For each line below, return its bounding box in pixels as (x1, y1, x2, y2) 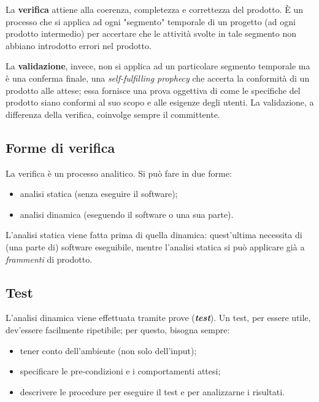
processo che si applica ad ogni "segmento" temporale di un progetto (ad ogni (6, 15, 296, 28)
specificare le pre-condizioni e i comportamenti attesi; (20, 365, 221, 377)
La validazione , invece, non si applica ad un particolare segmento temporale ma (6, 60, 310, 72)
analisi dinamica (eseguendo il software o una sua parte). (20, 207, 234, 220)
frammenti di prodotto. (6, 252, 93, 265)
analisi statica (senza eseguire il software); (20, 187, 178, 200)
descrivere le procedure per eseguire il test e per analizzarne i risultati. (20, 385, 285, 398)
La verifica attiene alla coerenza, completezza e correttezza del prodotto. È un (6, 3, 303, 15)
